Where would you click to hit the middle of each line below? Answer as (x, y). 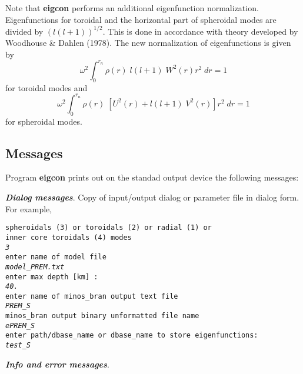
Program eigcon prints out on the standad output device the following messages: (152, 177)
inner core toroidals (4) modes (69, 237)
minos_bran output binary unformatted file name (102, 316)
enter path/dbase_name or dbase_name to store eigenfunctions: (132, 335)
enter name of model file (56, 257)
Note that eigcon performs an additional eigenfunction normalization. (132, 8)
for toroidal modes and (46, 87)
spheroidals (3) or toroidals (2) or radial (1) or (109, 228)
